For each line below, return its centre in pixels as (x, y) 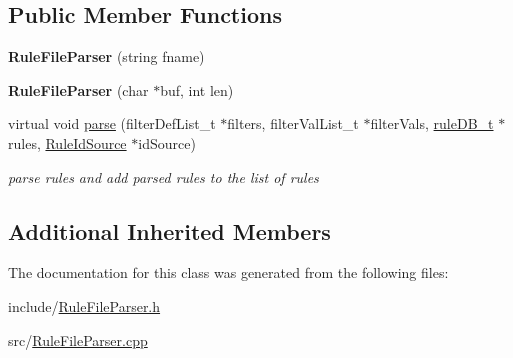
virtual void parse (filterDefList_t (112, 123)
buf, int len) (197, 89)
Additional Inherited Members (169, 230)
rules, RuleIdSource (67, 142)
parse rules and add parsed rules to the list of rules (163, 176)
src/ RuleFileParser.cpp (78, 339)
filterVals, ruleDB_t (432, 123)
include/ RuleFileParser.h (84, 305)
